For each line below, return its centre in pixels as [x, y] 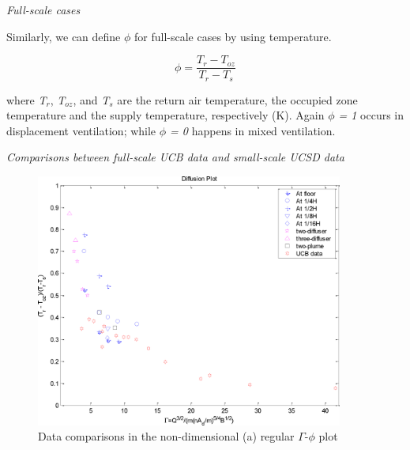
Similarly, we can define [64, 36]
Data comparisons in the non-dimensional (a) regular [166, 436]
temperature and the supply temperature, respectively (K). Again [166, 115]
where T [26, 99]
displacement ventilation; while [81, 130]
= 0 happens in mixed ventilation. [253, 130]
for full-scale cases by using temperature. [233, 36]
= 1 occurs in [371, 115]
